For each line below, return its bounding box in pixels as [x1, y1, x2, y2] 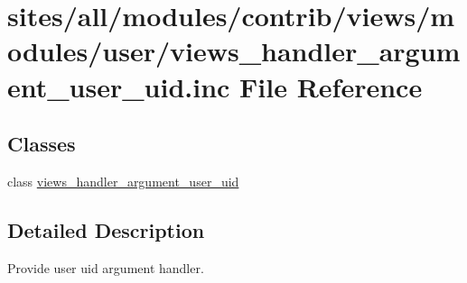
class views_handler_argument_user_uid [7, 171, 239, 190]
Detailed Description [7, 215, 205, 243]
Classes [7, 130, 76, 158]
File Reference [239, 68, 423, 105]
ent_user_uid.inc [7, 68, 230, 105]
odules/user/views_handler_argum [7, 32, 461, 69]
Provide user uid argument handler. [7, 258, 204, 277]
